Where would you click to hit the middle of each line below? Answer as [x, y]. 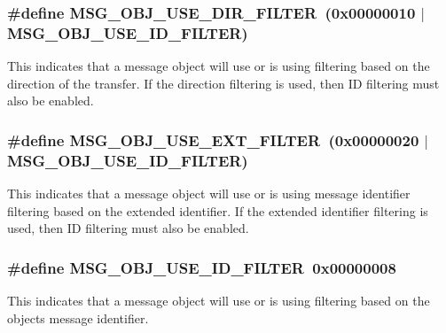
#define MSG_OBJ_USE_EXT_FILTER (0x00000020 [213, 139]
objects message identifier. [78, 318]
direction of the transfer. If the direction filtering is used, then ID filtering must [223, 83]
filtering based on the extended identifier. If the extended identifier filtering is [218, 210]
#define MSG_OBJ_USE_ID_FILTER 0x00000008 [202, 267]
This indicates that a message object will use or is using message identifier [209, 194]
